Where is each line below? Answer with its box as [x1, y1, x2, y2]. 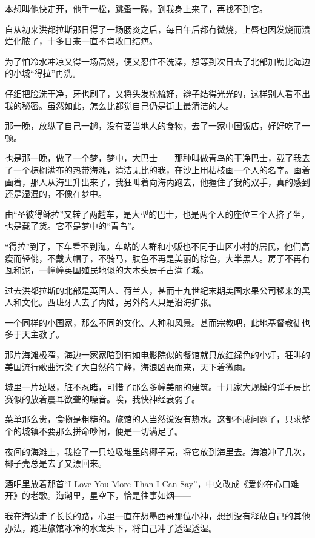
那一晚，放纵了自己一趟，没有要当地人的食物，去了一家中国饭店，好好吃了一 [5, 119, 310, 132]
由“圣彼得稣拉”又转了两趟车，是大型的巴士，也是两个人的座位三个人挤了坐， [5, 207, 310, 220]
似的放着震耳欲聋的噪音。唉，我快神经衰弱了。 [13, 392, 200, 405]
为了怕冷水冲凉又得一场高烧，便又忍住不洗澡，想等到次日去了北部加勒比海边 [5, 55, 310, 67]
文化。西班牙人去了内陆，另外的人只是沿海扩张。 [21, 296, 217, 308]
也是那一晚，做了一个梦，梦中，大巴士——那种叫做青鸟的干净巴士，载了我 [5, 151, 302, 164]
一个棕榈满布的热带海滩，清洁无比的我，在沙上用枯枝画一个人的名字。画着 [13, 163, 310, 176]
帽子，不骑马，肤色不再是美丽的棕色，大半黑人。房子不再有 [72, 251, 310, 264]
